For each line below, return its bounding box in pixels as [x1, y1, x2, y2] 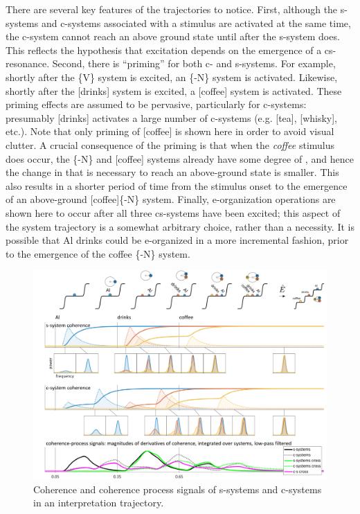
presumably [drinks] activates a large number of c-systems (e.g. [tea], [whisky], [6, 110, 338, 125]
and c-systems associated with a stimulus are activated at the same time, [41, 15, 351, 30]
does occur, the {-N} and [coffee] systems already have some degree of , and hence [6, 151, 354, 166]
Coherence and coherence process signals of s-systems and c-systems [33, 481, 322, 496]
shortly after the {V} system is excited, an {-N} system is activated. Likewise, [6, 69, 338, 84]
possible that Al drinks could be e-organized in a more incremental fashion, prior [6, 233, 349, 247]
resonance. [6, 56, 50, 71]
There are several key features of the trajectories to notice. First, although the [6, 2, 338, 16]
